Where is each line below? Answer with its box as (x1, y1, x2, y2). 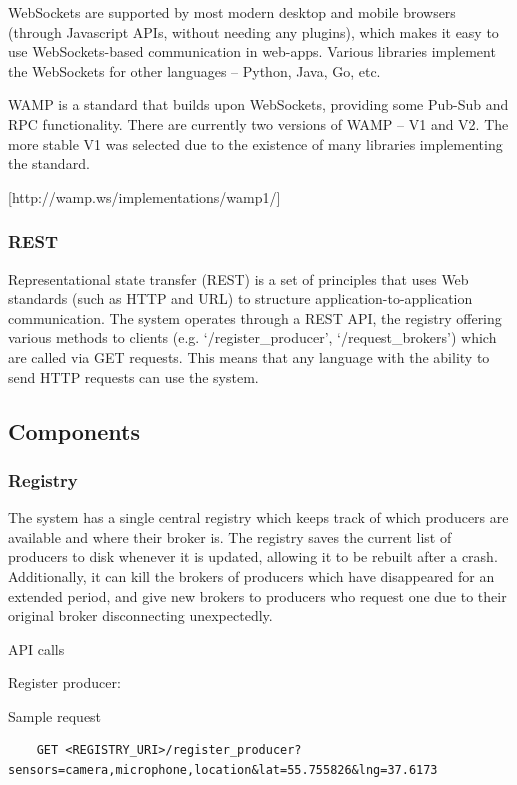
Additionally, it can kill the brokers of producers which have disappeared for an (8, 565, 495, 586)
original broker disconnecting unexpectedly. (8, 605, 273, 626)
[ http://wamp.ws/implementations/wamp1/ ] (8, 186, 281, 207)
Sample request (8, 705, 102, 726)
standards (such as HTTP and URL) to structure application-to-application (8, 288, 473, 309)
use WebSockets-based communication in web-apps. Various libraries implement (8, 41, 496, 62)
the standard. (8, 153, 90, 174)
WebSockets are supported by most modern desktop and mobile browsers (8, 2, 456, 22)
